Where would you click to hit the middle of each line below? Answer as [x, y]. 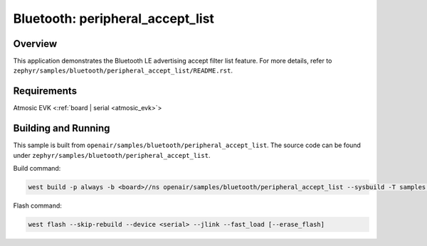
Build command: [37, 169]
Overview [35, 44]
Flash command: [37, 205]
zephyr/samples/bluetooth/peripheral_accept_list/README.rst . [123, 70]
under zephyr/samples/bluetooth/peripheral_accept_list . [112, 155]
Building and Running [62, 128]
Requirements [45, 91]
